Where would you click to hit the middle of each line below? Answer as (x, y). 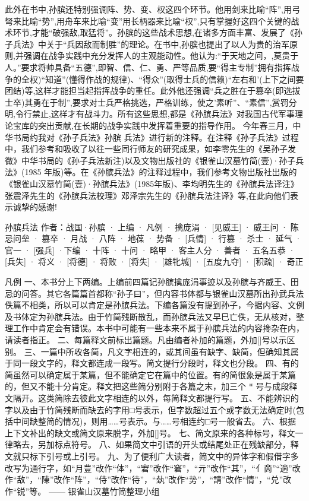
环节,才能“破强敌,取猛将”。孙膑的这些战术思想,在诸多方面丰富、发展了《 (153, 32)
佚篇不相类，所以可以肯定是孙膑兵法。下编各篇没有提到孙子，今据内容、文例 (154, 305)
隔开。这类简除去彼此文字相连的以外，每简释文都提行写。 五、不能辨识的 (156, 398)
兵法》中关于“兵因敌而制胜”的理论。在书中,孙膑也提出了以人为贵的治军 (151, 44)
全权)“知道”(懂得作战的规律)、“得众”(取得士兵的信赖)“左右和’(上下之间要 (163, 79)
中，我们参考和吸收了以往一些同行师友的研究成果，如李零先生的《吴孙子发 (150, 149)
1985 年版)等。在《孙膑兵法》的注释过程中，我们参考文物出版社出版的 (161, 172)
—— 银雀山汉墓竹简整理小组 (104, 491)
